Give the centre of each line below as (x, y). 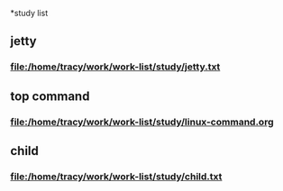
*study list (29, 13)
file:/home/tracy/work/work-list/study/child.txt (116, 177)
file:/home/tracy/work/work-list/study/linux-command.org (142, 122)
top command (50, 96)
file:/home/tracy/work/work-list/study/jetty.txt (115, 67)
